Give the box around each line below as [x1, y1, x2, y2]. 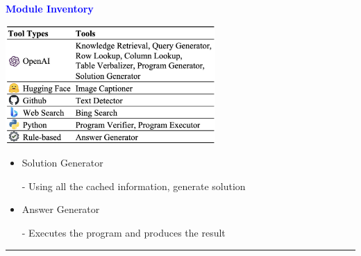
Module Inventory [6, 1, 94, 15]
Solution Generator [22, 155, 103, 170]
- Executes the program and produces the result [22, 225, 226, 240]
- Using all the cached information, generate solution [22, 178, 246, 193]
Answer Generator [22, 202, 100, 216]
